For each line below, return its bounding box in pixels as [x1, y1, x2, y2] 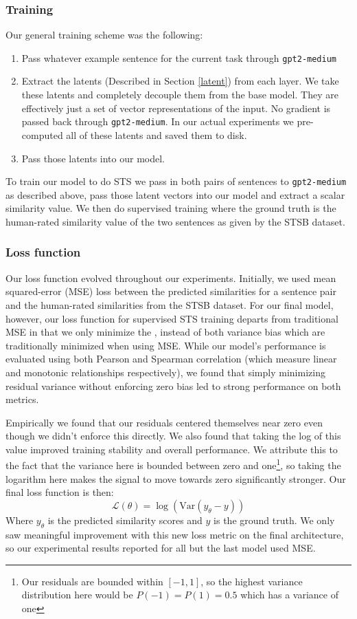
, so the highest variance [200, 574, 303, 588]
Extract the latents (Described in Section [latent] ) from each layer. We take [21, 74, 339, 88]
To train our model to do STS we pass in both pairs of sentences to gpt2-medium [5, 174, 347, 188]
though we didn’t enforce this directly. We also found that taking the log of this [5, 428, 341, 443]
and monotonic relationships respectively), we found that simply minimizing [5, 365, 325, 379]
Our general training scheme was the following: [5, 28, 203, 42]
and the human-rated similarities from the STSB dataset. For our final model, [5, 297, 334, 312]
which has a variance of [240, 587, 338, 602]
